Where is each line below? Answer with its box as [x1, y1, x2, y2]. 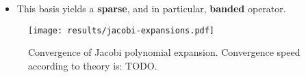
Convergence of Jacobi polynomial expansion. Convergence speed [28, 45, 301, 59]
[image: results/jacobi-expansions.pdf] [28, 25, 215, 35]
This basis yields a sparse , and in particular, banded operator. [16, 1, 286, 15]
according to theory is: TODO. [28, 58, 157, 72]
